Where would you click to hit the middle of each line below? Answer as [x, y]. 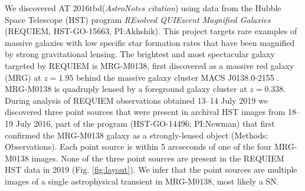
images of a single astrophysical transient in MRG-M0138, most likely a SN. [142, 181]
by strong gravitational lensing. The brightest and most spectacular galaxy [140, 54]
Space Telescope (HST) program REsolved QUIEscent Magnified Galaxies [138, 19]
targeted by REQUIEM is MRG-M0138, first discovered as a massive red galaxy [150, 65]
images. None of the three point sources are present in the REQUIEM [158, 158]
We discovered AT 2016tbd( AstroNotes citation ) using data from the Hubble [143, 8]
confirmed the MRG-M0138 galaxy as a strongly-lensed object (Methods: [137, 135]
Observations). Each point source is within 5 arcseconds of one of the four [138, 146]
